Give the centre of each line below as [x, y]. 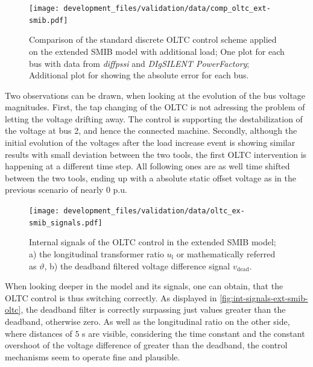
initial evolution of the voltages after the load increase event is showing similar [150, 143]
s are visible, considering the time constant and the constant [194, 333]
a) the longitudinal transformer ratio [96, 253]
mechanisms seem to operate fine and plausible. [93, 356]
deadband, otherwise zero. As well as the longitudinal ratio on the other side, [147, 321]
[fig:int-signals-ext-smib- [264, 297]
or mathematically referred [226, 253]
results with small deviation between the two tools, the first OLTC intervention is [156, 154]
